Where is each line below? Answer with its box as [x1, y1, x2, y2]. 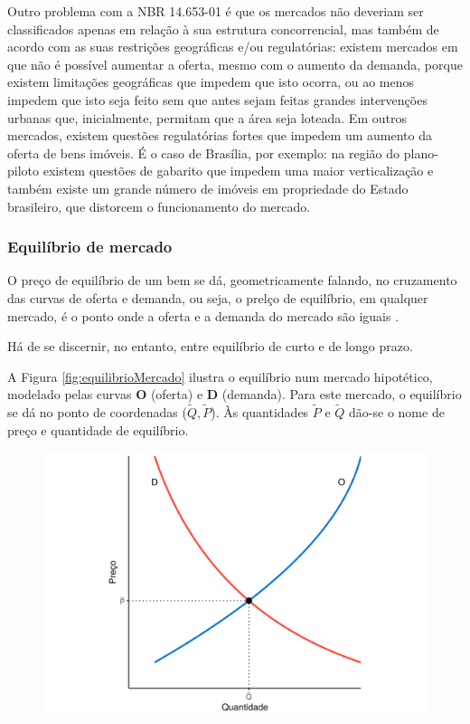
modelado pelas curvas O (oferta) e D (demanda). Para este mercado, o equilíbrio [7, 385, 462, 404]
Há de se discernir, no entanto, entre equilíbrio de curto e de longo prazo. [7, 337, 413, 356]
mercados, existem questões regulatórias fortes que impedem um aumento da [7, 126, 432, 145]
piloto [7, 161, 40, 180]
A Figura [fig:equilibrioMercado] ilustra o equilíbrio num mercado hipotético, [7, 367, 433, 386]
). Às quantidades [211, 403, 309, 422]
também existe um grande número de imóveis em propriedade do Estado [7, 178, 409, 197]
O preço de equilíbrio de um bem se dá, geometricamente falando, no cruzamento [7, 271, 457, 290]
